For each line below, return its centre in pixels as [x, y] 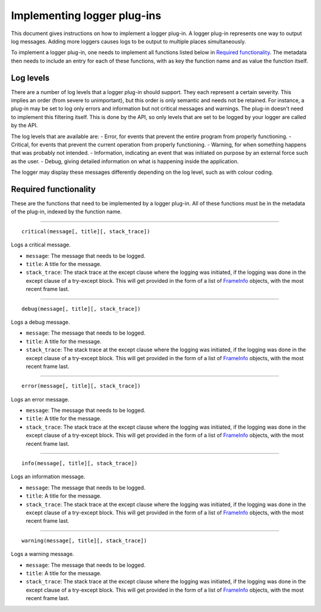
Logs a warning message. [43, 554]
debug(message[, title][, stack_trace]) [81, 309]
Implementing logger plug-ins [86, 15]
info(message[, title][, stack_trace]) [80, 463]
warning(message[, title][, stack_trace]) [84, 541]
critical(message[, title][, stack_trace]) [86, 231]
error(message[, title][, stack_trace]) [81, 386]
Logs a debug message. [40, 322]
